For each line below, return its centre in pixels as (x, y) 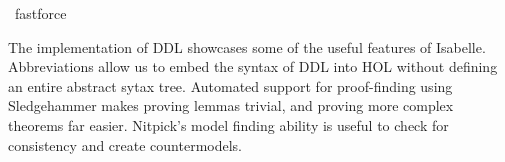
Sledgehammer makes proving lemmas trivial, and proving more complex (231, 105)
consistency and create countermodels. (125, 144)
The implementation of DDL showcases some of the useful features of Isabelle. (247, 46)
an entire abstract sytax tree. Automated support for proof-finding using (230, 85)
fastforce (40, 13)
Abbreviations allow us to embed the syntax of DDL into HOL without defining (253, 66)
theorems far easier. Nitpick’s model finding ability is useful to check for (228, 124)
